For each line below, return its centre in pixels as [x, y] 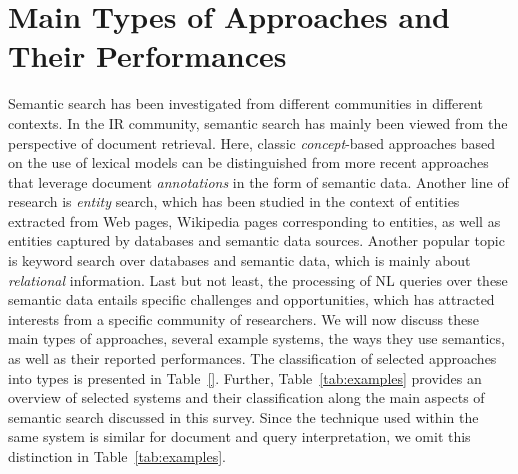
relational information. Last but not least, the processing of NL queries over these [258, 279]
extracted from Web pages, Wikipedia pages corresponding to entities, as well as [254, 220]
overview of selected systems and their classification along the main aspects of [246, 397]
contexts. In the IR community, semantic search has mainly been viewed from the [258, 122]
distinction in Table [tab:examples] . [117, 456]
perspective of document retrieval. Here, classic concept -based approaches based [252, 142]
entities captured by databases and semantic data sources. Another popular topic [256, 240]
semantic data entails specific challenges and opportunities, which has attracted [251, 299]
